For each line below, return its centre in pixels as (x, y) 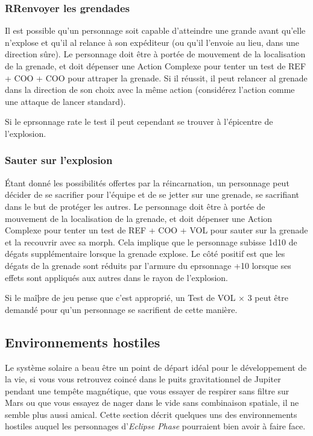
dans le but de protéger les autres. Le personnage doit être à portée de (135, 206)
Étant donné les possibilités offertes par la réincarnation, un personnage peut (147, 182)
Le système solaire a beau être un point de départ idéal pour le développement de (156, 367)
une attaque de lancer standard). (65, 101)
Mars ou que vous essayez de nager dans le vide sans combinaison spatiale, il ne (152, 403)
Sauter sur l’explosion (59, 160)
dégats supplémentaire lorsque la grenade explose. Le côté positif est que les (145, 254)
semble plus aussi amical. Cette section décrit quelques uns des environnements (151, 414)
